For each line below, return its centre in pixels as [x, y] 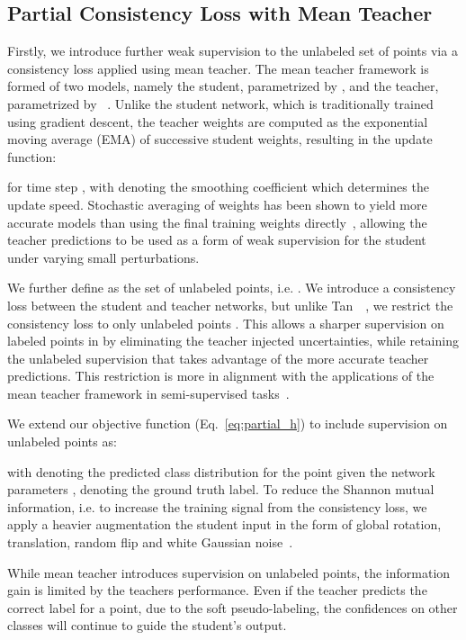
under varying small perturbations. [103, 257]
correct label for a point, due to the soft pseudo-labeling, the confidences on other [233, 607]
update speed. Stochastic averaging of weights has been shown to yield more [217, 204]
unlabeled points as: [62, 442]
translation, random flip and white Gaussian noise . [150, 542]
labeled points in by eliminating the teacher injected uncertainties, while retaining [233, 341]
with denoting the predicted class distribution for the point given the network [221, 471]
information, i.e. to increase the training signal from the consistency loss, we [217, 506]
